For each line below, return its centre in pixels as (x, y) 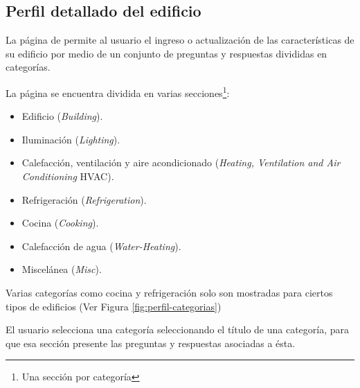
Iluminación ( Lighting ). (71, 139)
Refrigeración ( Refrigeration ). (84, 199)
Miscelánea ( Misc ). (62, 269)
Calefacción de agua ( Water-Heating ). (101, 246)
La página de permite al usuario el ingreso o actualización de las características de (180, 40)
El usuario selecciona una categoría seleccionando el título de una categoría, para (178, 329)
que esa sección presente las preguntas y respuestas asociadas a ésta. (151, 343)
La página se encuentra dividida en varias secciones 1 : (118, 91)
